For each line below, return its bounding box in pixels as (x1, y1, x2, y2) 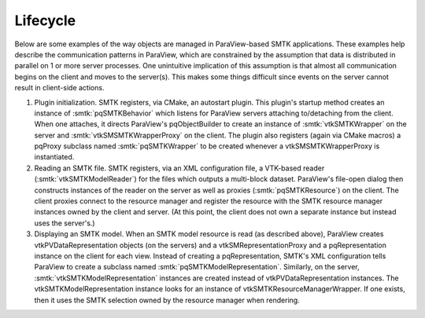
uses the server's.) (34, 218, 95, 228)
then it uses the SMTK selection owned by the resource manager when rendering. (34, 295, 301, 305)
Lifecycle (14, 12, 76, 29)
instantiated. (34, 152, 75, 162)
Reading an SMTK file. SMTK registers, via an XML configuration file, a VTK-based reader (34, 163, 325, 173)
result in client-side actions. (14, 83, 105, 93)
